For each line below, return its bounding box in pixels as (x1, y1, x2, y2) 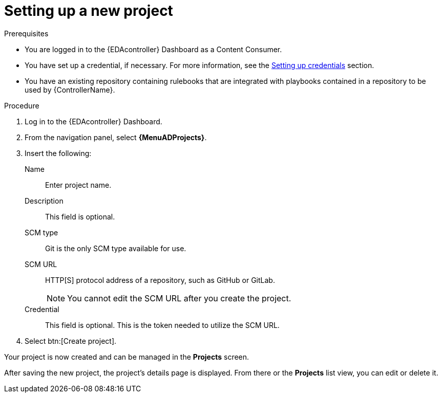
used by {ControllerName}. (25, 85, 115, 94)
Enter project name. (45, 180, 112, 189)
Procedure (4, 101, 39, 110)
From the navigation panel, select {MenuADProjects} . (25, 133, 207, 142)
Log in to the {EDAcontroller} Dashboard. (25, 117, 162, 126)
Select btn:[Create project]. (25, 336, 117, 345)
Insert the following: (25, 148, 92, 158)
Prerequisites (4, 29, 49, 38)
